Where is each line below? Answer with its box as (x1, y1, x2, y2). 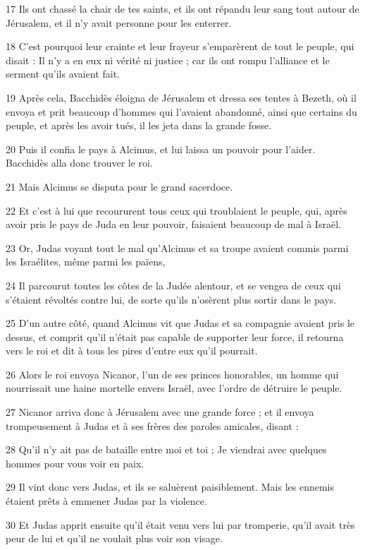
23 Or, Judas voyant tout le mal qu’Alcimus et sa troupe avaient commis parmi (6, 240, 349, 255)
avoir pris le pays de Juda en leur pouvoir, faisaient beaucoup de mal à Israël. (6, 217, 341, 232)
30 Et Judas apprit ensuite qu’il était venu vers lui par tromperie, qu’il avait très (6, 517, 355, 532)
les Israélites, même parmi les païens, (6, 254, 166, 269)
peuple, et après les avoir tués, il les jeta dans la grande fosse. (6, 118, 272, 133)
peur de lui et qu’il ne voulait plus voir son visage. (6, 531, 223, 546)
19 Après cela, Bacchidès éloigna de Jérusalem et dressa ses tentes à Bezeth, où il (6, 90, 357, 104)
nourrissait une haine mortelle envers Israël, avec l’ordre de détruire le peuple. (6, 381, 342, 395)
